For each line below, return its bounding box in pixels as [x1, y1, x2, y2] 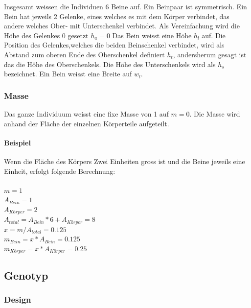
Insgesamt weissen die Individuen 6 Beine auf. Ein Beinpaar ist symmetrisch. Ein [4, 1, 247, 11]
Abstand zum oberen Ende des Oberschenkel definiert [4, 49, 165, 59]
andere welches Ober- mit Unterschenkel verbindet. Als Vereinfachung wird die [4, 21, 240, 31]
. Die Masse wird [189, 108, 240, 118]
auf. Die [202, 30, 226, 40]
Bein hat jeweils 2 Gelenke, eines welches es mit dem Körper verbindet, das [4, 11, 229, 21]
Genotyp [4, 267, 48, 283]
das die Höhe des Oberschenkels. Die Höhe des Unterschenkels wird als [4, 59, 216, 69]
